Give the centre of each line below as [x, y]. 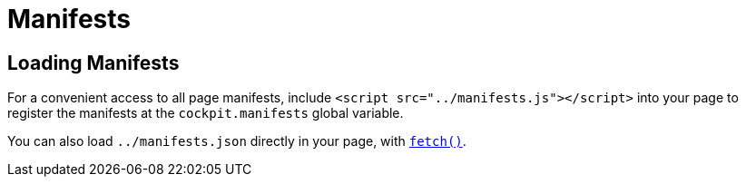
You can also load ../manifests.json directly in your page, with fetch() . [237, 141]
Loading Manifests [93, 63]
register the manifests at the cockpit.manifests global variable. [206, 113]
